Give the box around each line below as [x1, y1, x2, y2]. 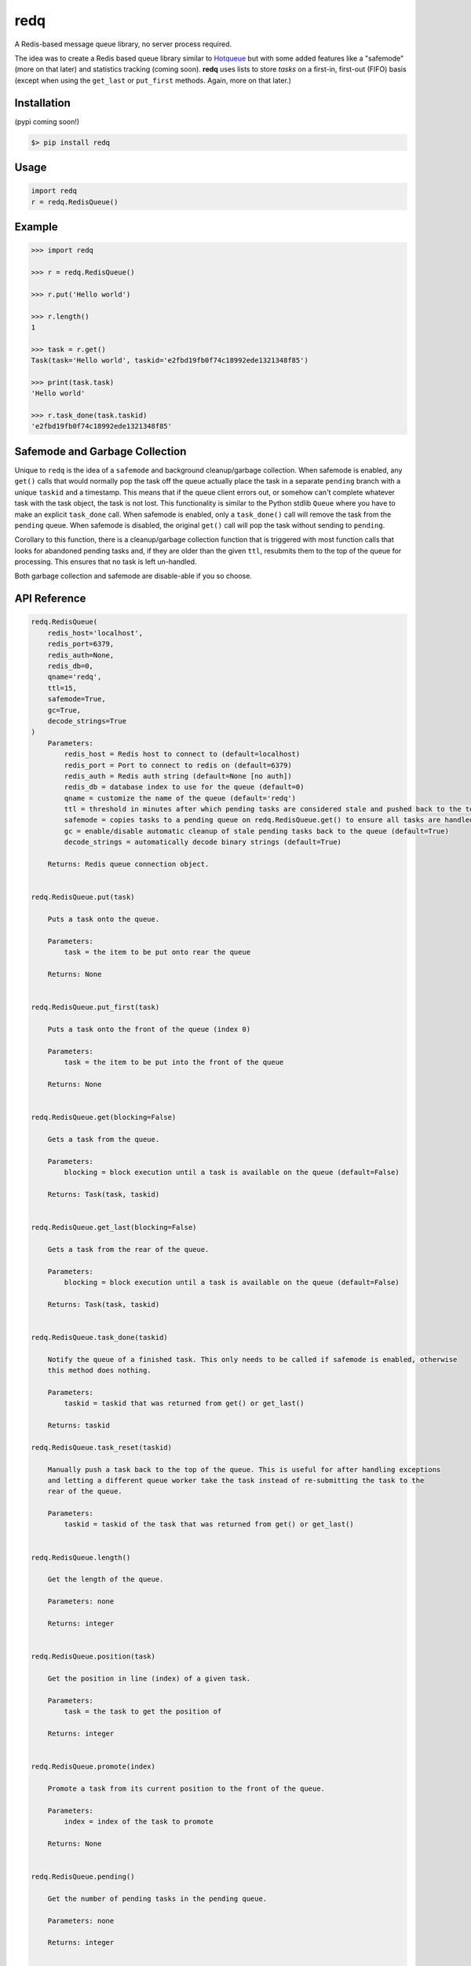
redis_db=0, [47, 661, 94, 671]
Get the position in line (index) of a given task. [47, 1673, 251, 1683]
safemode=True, [47, 694, 106, 704]
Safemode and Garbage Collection [14, 444, 187, 458]
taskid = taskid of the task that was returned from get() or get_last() [64, 1520, 355, 1529]
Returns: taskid [47, 1420, 110, 1430]
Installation [14, 96, 71, 109]
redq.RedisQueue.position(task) [31, 1652, 156, 1661]
